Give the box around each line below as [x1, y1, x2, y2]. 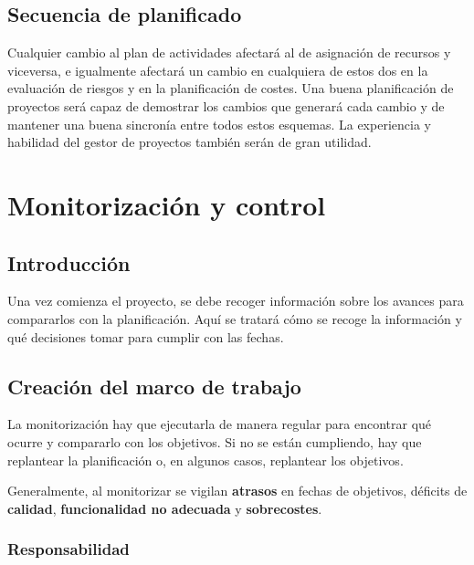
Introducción [7, 248, 131, 277]
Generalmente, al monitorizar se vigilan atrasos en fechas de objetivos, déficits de [7, 481, 468, 500]
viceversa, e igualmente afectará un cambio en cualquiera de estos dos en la [7, 60, 428, 79]
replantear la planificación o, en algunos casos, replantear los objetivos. [7, 450, 404, 469]
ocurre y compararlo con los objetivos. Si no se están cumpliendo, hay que [7, 432, 422, 451]
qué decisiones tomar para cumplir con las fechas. [7, 327, 284, 346]
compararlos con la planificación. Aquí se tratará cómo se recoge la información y [7, 309, 462, 328]
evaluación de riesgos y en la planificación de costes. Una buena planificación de [7, 78, 454, 98]
